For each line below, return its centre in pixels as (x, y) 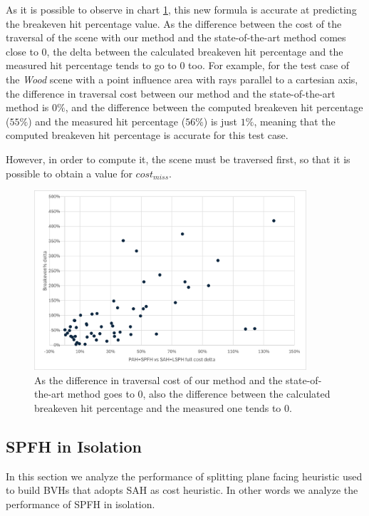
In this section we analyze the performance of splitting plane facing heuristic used (184, 476)
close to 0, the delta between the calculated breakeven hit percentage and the (175, 51)
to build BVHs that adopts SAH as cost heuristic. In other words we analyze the (182, 490)
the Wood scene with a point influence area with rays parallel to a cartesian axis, (182, 79)
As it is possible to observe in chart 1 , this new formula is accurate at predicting (181, 9)
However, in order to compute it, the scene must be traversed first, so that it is (178, 159)
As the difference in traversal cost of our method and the (158, 380)
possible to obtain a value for (69, 173)
